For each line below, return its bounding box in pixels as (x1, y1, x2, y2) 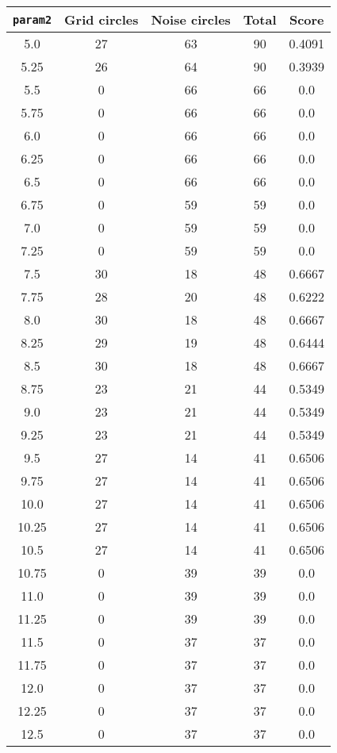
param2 (13, 13, 52, 26)
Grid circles (64, 10, 139, 29)
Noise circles (151, 10, 231, 29)
